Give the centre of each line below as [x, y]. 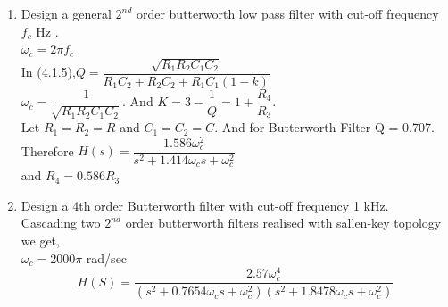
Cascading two [61, 223]
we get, [40, 241]
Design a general [66, 13]
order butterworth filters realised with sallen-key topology [283, 223]
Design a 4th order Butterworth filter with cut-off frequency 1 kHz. [205, 205]
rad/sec [107, 257]
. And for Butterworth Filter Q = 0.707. [324, 127]
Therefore [47, 150]
